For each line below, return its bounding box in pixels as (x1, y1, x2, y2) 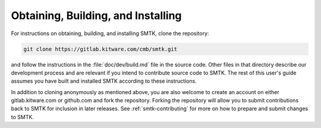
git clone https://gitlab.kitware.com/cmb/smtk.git (23, 45, 178, 52)
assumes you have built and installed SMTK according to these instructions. (11, 77, 197, 85)
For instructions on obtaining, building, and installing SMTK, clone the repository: (11, 30, 209, 37)
